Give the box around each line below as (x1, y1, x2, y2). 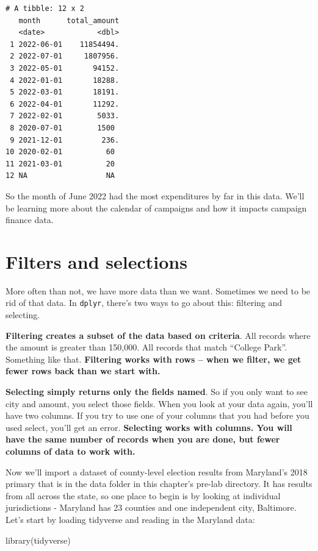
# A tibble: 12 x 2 (5, 4, 84, 13)
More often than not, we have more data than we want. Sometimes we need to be (5, 284, 311, 297)
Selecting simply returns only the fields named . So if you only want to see (5, 385, 308, 398)
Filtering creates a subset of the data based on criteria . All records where (5, 329, 311, 341)
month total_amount (18, 16, 120, 25)
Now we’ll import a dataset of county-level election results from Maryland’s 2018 (5, 465, 308, 478)
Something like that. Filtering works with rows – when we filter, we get (5, 352, 302, 365)
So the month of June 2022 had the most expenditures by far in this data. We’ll (5, 189, 305, 202)
